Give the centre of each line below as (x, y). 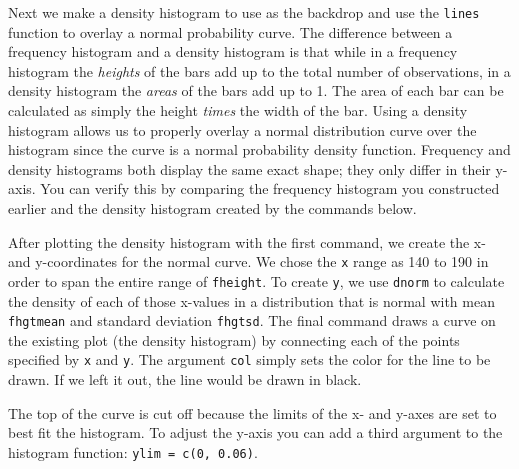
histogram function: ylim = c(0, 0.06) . (133, 451)
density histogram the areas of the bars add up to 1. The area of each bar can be (256, 90)
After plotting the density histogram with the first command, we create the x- (247, 241)
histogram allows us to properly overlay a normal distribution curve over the (242, 129)
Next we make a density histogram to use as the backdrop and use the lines (244, 12)
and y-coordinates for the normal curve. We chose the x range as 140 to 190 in (248, 261)
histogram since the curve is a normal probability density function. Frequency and (259, 149)
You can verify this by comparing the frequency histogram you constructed (270, 188)
